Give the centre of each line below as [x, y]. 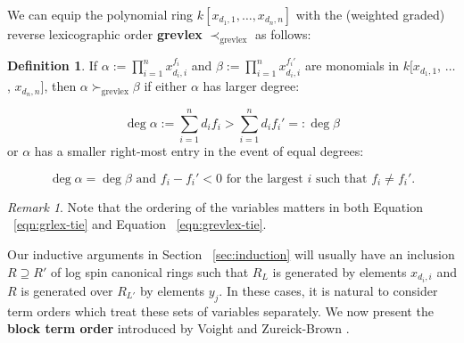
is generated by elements [340, 271]
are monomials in [352, 65]
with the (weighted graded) [370, 14]
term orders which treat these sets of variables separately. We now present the [220, 310]
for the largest [265, 179]
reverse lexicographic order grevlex [105, 34]
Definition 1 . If [53, 65]
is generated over [67, 290]
